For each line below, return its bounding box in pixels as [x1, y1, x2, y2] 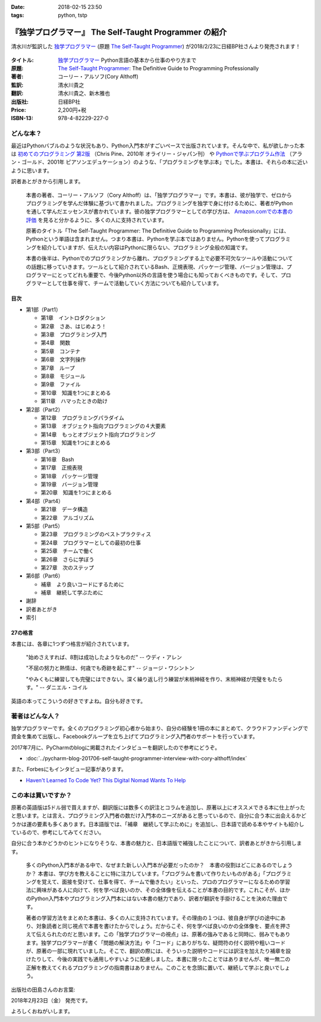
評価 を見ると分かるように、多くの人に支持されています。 [26, 216, 168, 223]
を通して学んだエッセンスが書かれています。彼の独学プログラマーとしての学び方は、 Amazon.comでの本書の [26, 208, 293, 215]
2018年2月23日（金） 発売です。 [11, 997, 91, 1004]
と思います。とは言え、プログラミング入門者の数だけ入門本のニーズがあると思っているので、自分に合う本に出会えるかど [11, 812, 307, 819]
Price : [11, 106, 26, 114]
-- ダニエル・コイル [39, 684, 88, 691]
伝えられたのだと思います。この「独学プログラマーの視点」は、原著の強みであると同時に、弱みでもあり [36, 931, 291, 938]
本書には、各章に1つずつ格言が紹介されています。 [11, 640, 133, 647]
